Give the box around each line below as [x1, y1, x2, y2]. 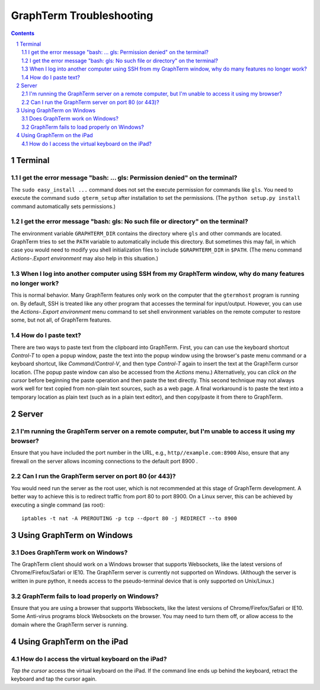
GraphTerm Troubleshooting [11, 9, 153, 22]
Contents [11, 30, 35, 37]
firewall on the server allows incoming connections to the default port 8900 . [11, 457, 198, 465]
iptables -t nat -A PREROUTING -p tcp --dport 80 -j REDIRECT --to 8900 [21, 515, 237, 522]
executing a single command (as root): [11, 501, 105, 508]
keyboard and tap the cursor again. [11, 675, 97, 682]
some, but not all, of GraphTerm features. [11, 316, 112, 323]
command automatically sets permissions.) [11, 202, 116, 210]
